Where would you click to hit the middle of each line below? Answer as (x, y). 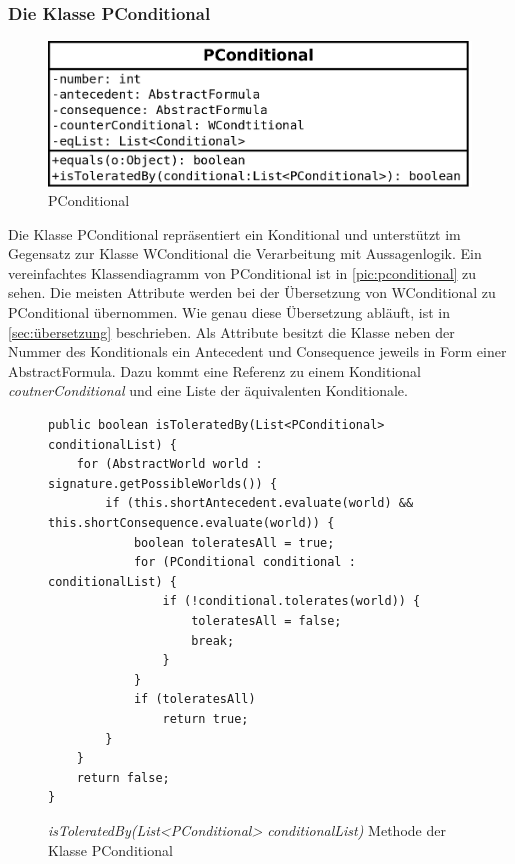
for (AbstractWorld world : (169, 464)
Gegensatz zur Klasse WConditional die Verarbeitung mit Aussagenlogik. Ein (245, 253)
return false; (123, 777)
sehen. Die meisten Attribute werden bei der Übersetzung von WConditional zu (252, 292)
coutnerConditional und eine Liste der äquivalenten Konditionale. (208, 390)
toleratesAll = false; (266, 620)
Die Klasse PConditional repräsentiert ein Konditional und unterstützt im (234, 233)
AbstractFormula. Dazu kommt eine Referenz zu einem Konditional (214, 370)
